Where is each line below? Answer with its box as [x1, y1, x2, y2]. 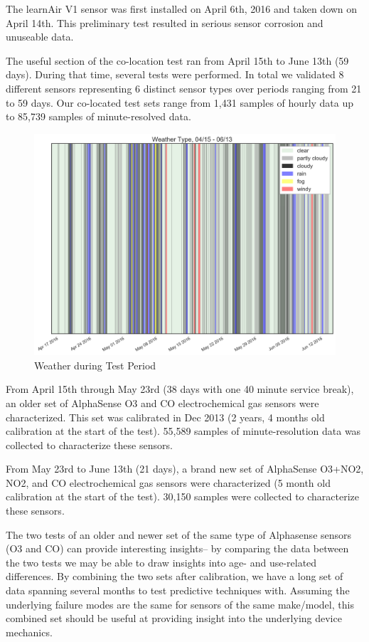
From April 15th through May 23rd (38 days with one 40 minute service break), [6, 381, 354, 396]
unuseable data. [6, 29, 74, 44]
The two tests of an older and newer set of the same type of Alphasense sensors [6, 527, 352, 542]
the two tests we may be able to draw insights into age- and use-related [6, 554, 317, 569]
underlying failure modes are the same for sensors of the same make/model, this [6, 596, 354, 611]
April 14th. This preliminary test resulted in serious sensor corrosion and [6, 15, 323, 30]
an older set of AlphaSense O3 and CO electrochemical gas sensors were [6, 395, 319, 410]
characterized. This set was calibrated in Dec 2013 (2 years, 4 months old [6, 409, 325, 424]
